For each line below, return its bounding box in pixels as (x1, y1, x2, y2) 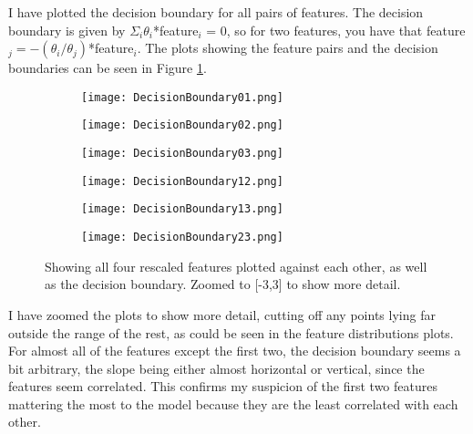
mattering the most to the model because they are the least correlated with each (8, 394, 458, 413)
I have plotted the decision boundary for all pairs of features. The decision (8, 3, 424, 21)
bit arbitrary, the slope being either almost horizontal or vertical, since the (8, 358, 425, 377)
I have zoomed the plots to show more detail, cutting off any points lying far (8, 305, 436, 324)
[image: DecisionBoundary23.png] (81, 231, 283, 244)
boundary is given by (8, 20, 126, 39)
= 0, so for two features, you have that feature (206, 20, 466, 39)
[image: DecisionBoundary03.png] (81, 147, 283, 160)
